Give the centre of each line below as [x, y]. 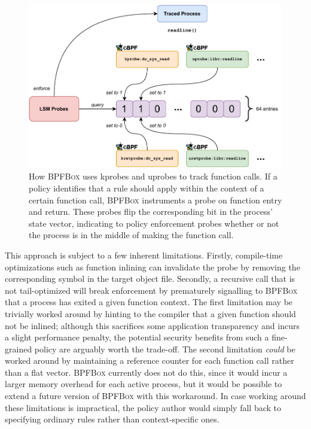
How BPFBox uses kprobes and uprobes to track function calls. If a [153, 176]
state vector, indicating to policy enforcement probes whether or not [154, 223]
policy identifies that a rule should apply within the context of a [147, 188]
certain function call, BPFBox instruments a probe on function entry [155, 200]
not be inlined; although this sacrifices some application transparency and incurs [152, 325]
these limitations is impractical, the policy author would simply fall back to [143, 407]
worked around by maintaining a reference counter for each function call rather [150, 360]
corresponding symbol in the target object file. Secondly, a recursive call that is [150, 279]
